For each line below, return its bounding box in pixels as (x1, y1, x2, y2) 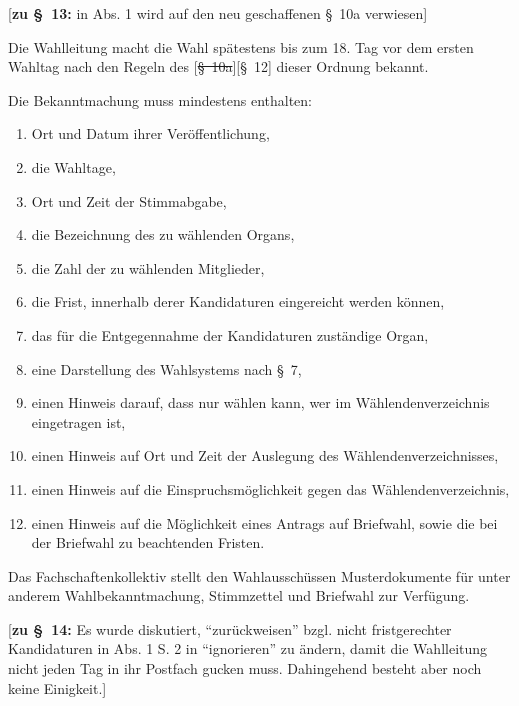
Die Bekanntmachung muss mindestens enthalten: (8, 89, 313, 110)
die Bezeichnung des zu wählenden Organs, (31, 224, 295, 245)
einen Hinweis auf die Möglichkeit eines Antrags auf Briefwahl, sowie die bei (31, 512, 498, 533)
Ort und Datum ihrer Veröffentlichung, (31, 123, 270, 144)
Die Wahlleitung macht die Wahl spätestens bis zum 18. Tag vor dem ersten (8, 36, 474, 57)
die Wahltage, (31, 156, 116, 177)
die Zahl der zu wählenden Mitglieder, (31, 257, 265, 278)
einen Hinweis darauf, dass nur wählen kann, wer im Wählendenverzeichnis (31, 392, 490, 413)
